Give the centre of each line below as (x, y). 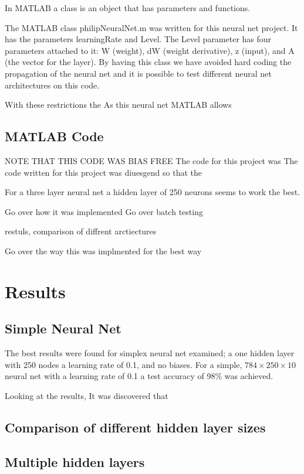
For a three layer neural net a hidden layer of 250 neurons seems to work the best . (153, 192)
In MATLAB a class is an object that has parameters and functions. (128, 8)
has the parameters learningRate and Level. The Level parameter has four (138, 39)
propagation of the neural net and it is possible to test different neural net (138, 73)
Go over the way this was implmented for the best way (103, 250)
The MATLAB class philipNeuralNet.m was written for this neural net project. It (151, 27)
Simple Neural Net (63, 328)
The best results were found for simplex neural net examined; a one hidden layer (150, 353)
